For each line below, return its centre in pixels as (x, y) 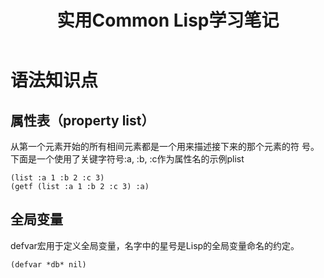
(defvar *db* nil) (48, 264)
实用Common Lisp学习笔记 (168, 20)
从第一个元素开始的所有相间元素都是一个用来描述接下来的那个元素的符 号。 (165, 146)
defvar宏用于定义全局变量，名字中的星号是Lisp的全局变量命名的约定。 (155, 245)
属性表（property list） (82, 120)
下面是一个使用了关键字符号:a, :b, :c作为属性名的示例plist (127, 159)
